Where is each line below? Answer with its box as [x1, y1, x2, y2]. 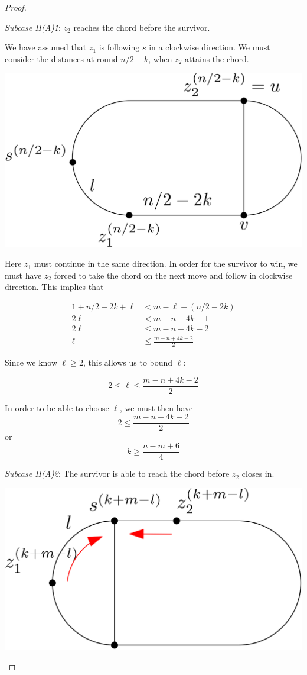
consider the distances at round [5, 52, 118, 64]
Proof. [5, 1, 27, 13]
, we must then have [119, 401, 193, 414]
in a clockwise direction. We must [149, 41, 270, 53]
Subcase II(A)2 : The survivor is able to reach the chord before [5, 467, 230, 480]
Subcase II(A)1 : [5, 21, 61, 33]
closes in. [241, 467, 275, 480]
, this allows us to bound [83, 356, 173, 369]
